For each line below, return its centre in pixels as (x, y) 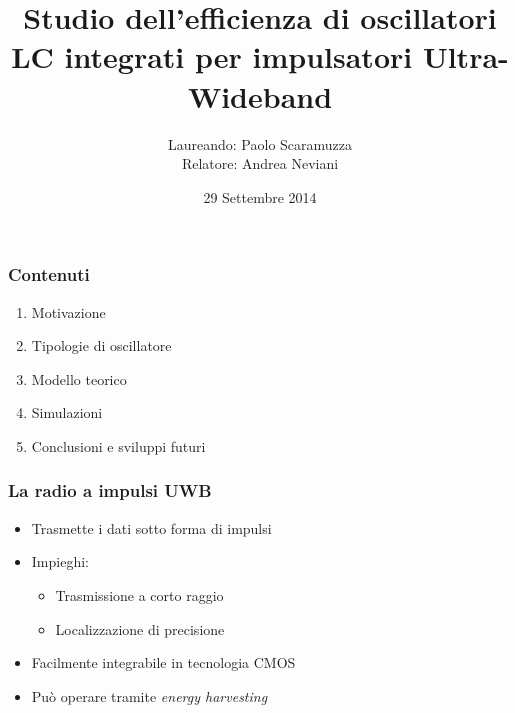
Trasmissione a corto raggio (139, 594)
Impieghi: (60, 561)
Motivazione (68, 311)
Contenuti (49, 274)
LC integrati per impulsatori (212, 56)
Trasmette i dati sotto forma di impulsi (151, 527)
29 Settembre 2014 (260, 196)
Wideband (260, 95)
